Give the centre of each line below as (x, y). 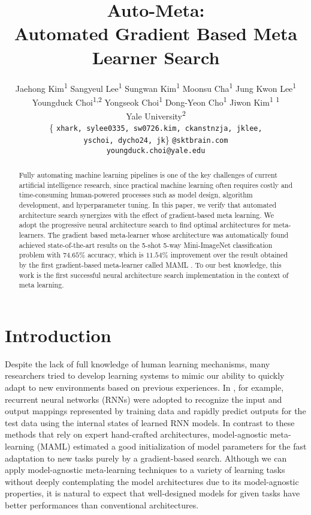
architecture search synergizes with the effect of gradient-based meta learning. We (146, 215)
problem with (40, 255)
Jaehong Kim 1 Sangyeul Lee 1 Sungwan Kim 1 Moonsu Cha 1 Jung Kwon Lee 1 (156, 87)
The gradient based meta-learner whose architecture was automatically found (168, 234)
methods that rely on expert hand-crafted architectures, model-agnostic (136, 434)
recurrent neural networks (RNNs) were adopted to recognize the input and (144, 399)
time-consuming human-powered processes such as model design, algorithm (136, 195)
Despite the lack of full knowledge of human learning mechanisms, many (138, 363)
